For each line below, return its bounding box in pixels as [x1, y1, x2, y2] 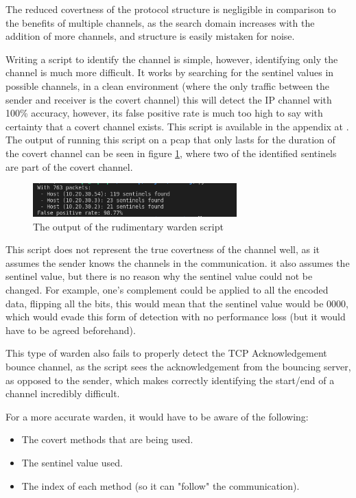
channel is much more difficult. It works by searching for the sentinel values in [5, 65, 334, 80]
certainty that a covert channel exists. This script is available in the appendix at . [5, 119, 349, 133]
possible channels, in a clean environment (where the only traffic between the [5, 78, 330, 93]
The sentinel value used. [21, 455, 123, 469]
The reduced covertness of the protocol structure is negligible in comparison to [5, 2, 336, 16]
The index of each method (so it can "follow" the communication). [21, 478, 300, 493]
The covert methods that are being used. [21, 432, 193, 447]
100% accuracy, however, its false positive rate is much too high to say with [5, 106, 323, 120]
